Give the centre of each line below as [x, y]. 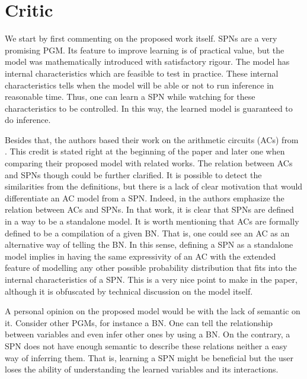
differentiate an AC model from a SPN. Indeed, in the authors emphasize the [145, 198]
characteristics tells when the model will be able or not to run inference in [139, 85]
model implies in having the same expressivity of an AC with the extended [140, 256]
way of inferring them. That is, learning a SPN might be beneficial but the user [149, 357]
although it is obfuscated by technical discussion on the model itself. [129, 291]
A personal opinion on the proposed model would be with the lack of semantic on [153, 311]
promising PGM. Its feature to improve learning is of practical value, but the [145, 50]
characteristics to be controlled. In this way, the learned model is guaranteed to [149, 108]
